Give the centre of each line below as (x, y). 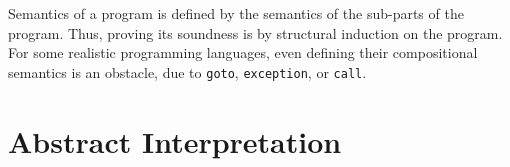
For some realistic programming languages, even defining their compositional (243, 52)
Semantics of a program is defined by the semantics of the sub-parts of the (236, 13)
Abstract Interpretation (175, 140)
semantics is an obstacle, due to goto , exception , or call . (187, 71)
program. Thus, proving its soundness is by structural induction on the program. (255, 32)
